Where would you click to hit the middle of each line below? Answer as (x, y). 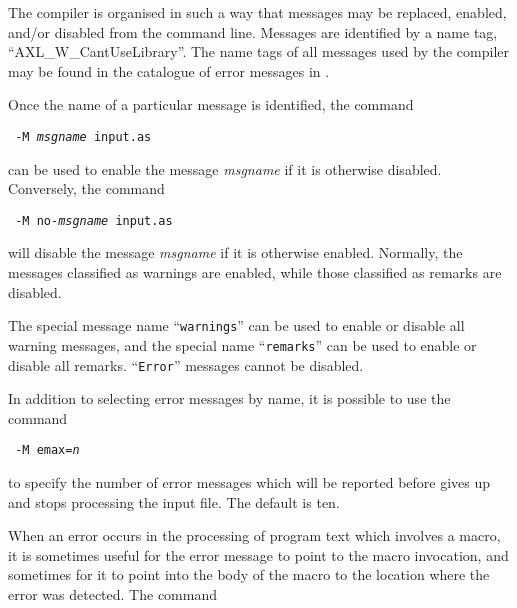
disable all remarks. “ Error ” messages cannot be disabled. (186, 364)
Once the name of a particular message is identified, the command (211, 104)
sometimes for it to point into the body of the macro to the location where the (249, 574)
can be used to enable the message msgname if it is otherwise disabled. (225, 168)
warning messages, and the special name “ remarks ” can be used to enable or (242, 344)
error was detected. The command (112, 594)
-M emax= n (47, 450)
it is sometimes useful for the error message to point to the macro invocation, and (258, 554)
